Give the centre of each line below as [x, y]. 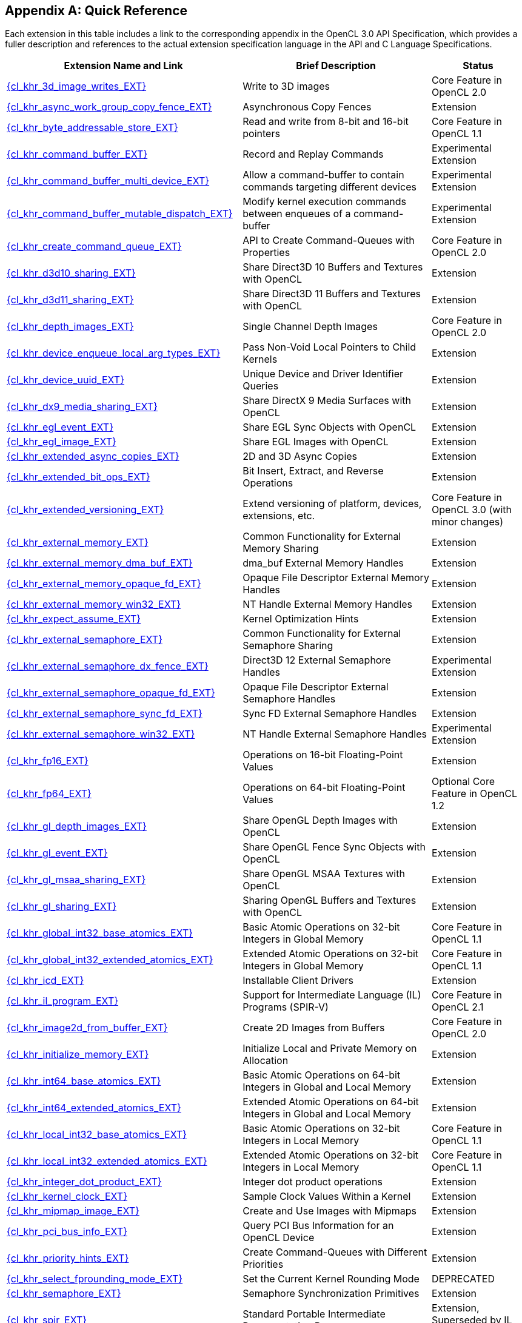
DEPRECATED [463, 1279]
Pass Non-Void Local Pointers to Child [330, 347]
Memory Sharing [281, 549]
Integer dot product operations [313, 1182]
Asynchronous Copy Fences [307, 107]
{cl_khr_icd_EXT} [45, 981]
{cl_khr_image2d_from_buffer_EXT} [87, 1028]
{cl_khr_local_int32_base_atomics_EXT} [97, 1135]
